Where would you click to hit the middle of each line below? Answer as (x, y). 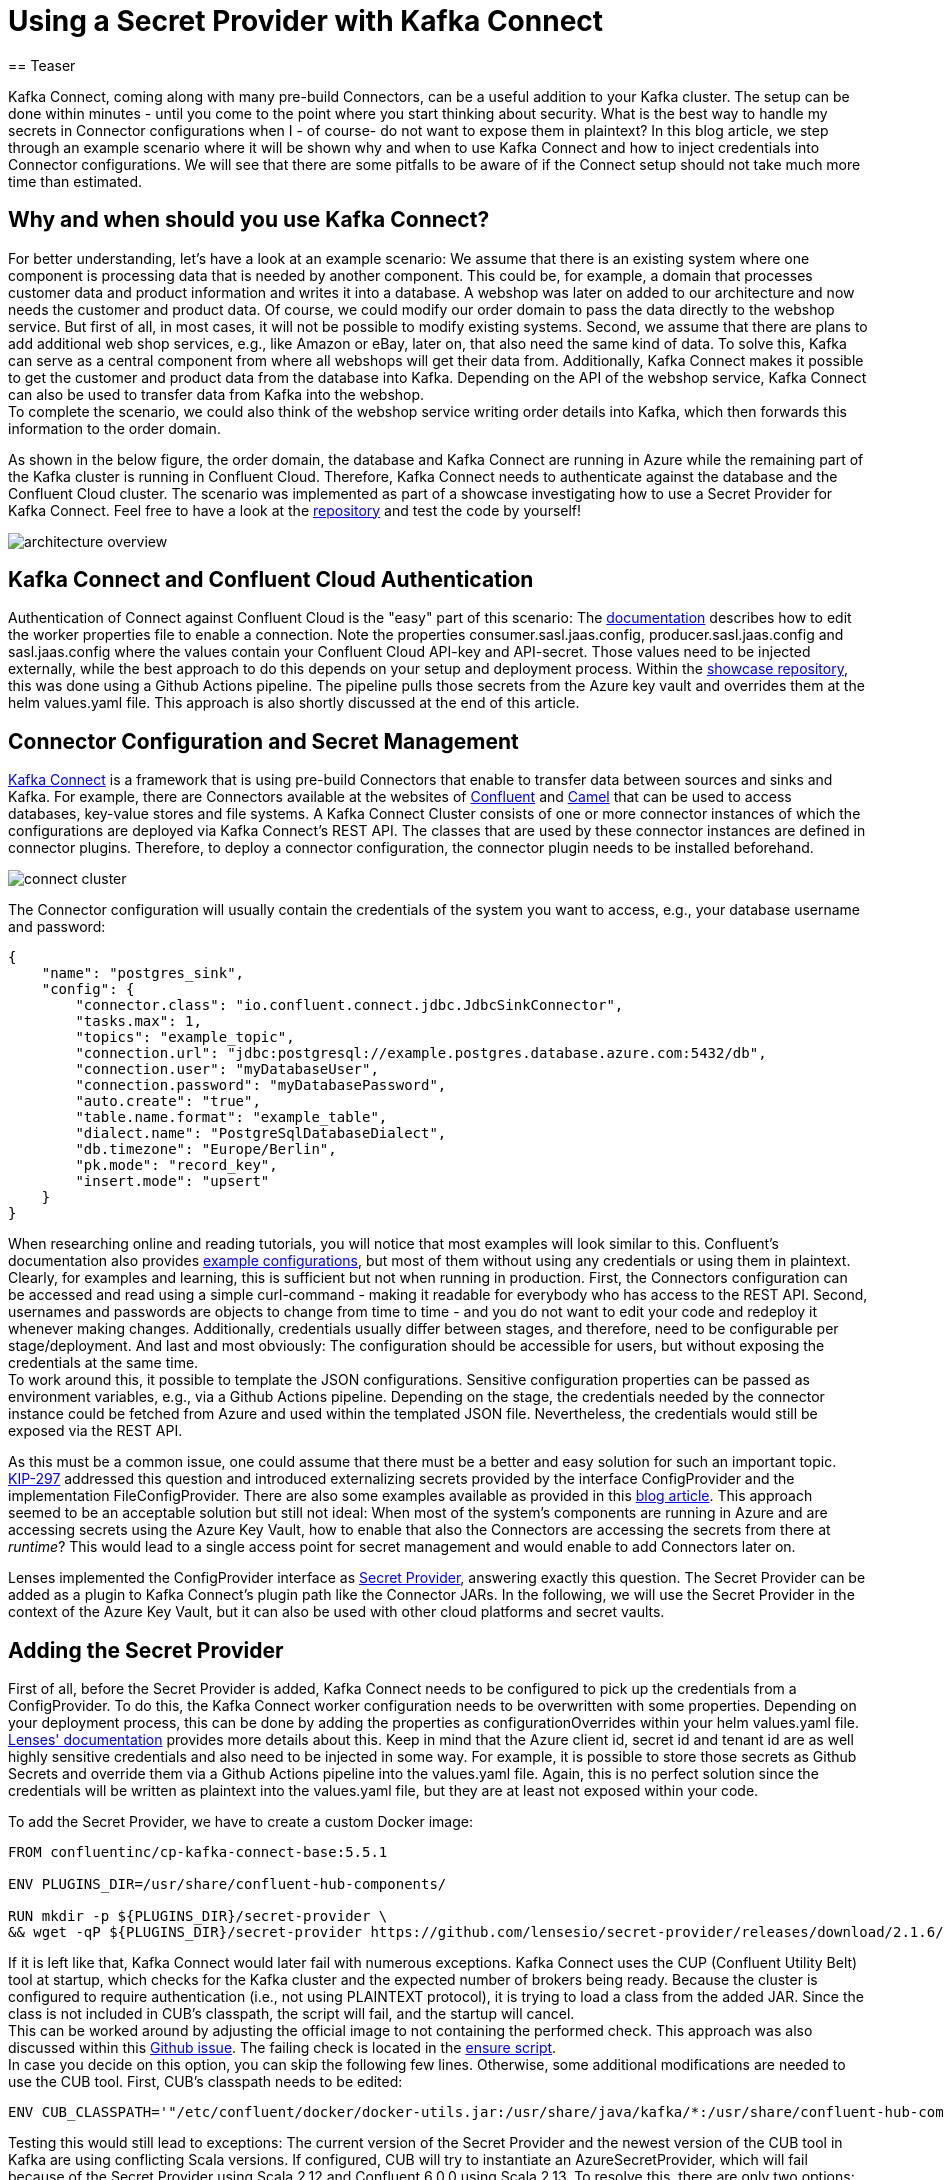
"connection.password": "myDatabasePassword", (261, 1085)
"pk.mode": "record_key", (176, 1165)
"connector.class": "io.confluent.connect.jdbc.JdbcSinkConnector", (349, 1005)
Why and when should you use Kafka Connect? (249, 220)
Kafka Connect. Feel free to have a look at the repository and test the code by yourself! (295, 510)
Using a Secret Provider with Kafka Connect (306, 21)
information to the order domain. (114, 428)
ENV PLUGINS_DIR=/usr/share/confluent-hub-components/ (227, 1884)
